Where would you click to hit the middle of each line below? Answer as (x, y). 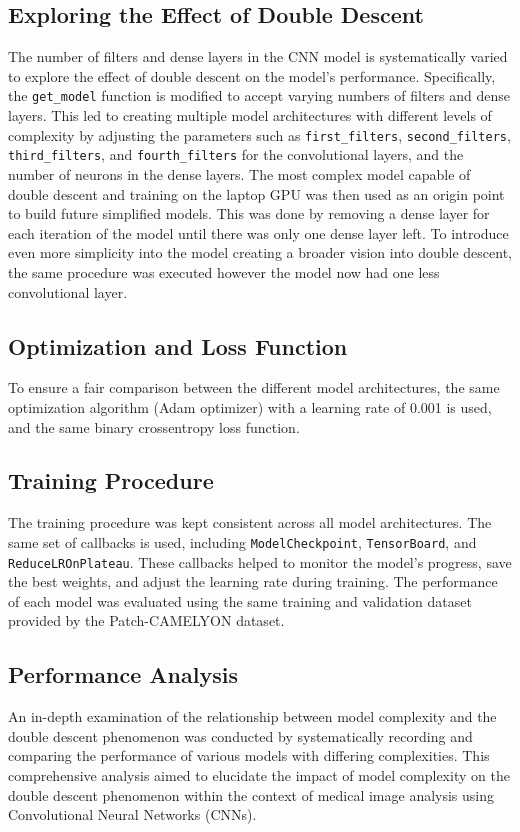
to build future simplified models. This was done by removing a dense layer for (249, 213)
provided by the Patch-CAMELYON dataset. (146, 620)
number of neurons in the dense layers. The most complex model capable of (239, 173)
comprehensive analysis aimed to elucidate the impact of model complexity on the (259, 774)
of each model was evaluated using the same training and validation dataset (240, 600)
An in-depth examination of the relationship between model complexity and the (252, 716)
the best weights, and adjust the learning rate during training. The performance (253, 581)
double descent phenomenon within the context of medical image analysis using (251, 794)
